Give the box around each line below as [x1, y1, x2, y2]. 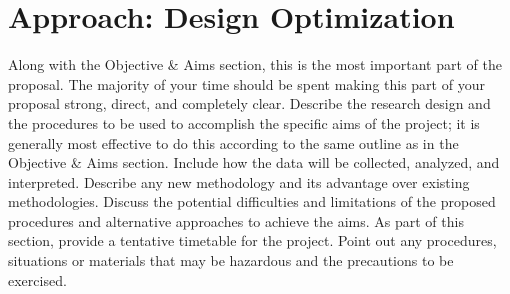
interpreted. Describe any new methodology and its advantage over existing [8, 171, 470, 192]
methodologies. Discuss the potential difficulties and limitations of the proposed [8, 191, 496, 212]
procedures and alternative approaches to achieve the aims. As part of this [8, 210, 464, 231]
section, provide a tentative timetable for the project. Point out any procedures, [8, 230, 497, 251]
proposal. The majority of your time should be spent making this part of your [8, 73, 485, 94]
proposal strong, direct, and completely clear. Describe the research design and [8, 93, 491, 114]
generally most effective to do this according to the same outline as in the [8, 132, 459, 153]
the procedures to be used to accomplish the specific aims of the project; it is [8, 112, 480, 133]
